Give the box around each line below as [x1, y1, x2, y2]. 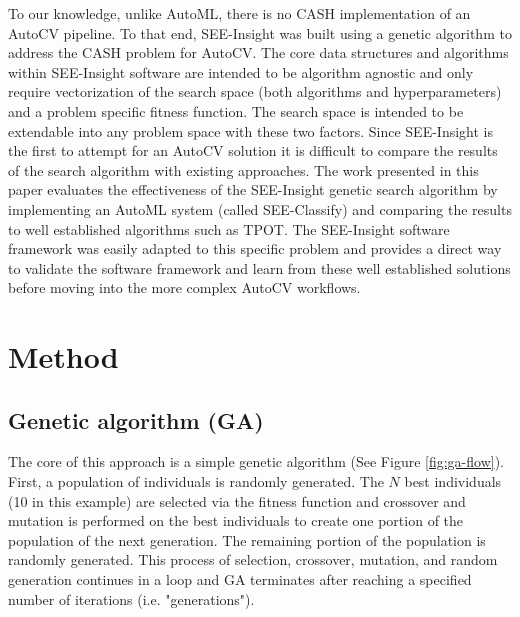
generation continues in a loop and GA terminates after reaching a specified [8, 569, 472, 590]
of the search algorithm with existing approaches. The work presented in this [8, 159, 479, 180]
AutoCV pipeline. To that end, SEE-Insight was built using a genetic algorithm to [8, 22, 512, 43]
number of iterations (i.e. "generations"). [8, 588, 255, 609]
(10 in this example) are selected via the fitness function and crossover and [8, 490, 466, 511]
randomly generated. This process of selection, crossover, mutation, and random [8, 549, 498, 570]
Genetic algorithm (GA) [8, 404, 264, 435]
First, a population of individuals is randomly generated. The [8, 471, 384, 492]
